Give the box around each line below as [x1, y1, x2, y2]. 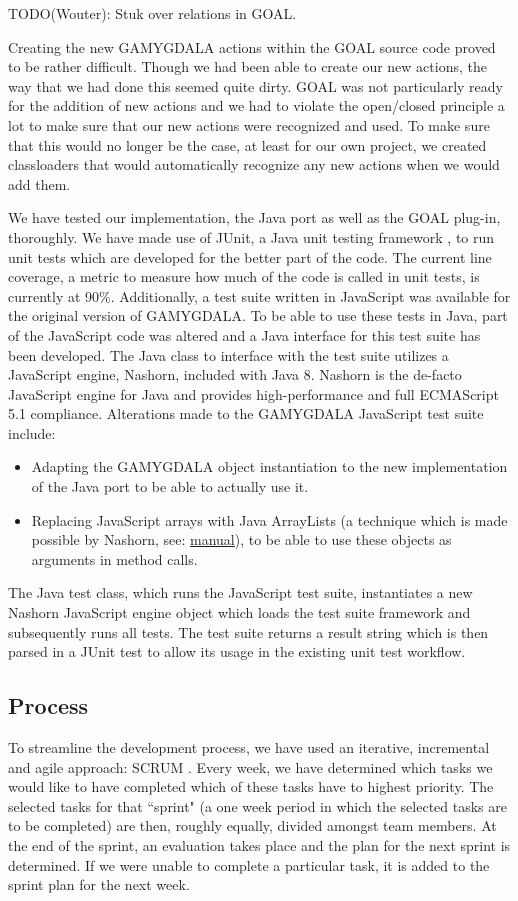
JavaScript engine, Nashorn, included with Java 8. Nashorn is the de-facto [8, 364, 462, 385]
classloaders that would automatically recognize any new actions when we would [8, 154, 500, 175]
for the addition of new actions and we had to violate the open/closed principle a [8, 95, 505, 116]
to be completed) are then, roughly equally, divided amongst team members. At [8, 815, 497, 836]
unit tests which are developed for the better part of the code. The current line [8, 246, 492, 267]
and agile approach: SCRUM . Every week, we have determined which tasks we [8, 756, 493, 777]
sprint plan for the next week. [8, 874, 190, 895]
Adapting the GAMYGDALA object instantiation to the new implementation [31, 456, 508, 477]
